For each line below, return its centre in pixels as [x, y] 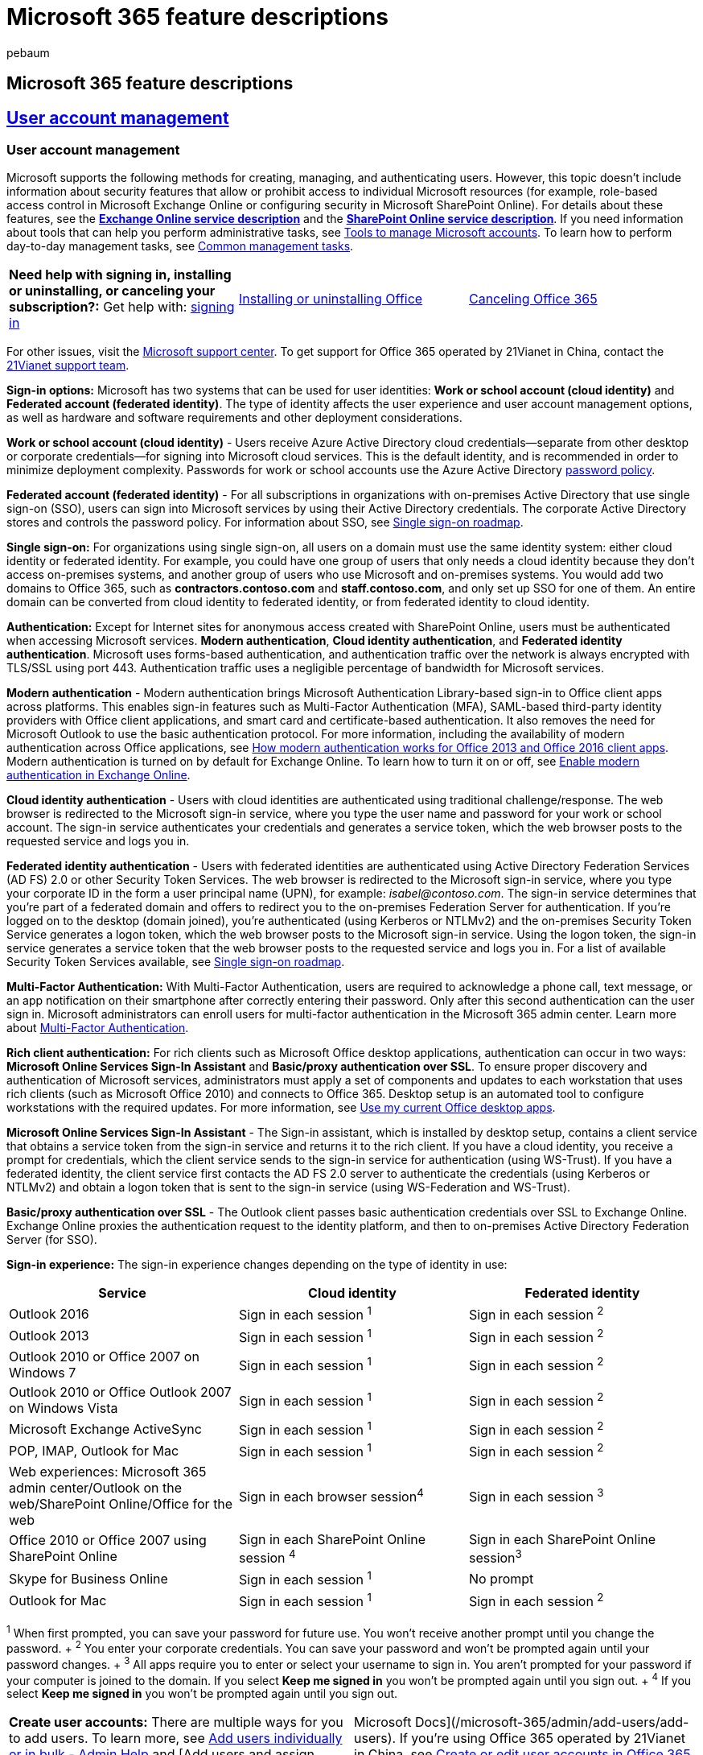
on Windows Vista [64, 1408]
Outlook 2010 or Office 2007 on [104, 1357]
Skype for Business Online [88, 1578]
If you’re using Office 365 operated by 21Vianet [542, 1738]
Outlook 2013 [49, 1336]
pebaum [28, 52]
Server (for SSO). [52, 1240]
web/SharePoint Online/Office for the [121, 1503]
